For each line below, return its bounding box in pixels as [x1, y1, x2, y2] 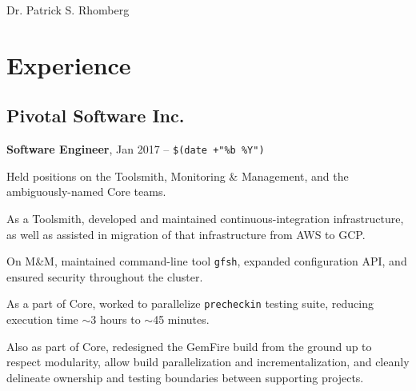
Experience [6, 48, 131, 81]
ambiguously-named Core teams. [6, 183, 166, 200]
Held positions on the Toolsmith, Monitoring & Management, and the [6, 167, 349, 184]
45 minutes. [153, 311, 210, 328]
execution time [6, 311, 78, 328]
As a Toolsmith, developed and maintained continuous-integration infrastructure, [6, 210, 404, 227]
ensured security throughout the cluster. [6, 268, 203, 285]
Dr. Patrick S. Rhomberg [6, 2, 130, 18]
